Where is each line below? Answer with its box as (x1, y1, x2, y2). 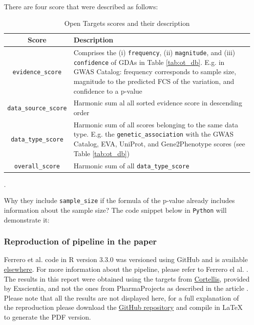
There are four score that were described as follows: (4, 1, 158, 11)
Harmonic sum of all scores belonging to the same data (73, 119, 238, 129)
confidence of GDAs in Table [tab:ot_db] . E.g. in (73, 57, 225, 67)
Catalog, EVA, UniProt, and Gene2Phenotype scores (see (73, 139, 245, 149)
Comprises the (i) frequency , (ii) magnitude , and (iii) (73, 47, 235, 58)
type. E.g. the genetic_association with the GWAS (73, 129, 233, 139)
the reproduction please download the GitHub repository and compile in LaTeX (4, 302, 243, 312)
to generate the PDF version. (4, 311, 91, 322)
